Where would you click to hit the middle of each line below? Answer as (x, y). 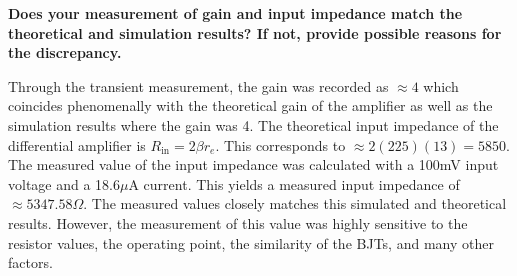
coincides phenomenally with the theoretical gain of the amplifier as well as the (250, 105)
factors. (30, 262)
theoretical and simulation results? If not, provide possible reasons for (255, 32)
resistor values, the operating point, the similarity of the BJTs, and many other (251, 242)
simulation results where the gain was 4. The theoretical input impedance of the (253, 124)
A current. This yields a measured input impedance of (294, 183)
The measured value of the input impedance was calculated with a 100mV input (253, 164)
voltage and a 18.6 (64, 183)
